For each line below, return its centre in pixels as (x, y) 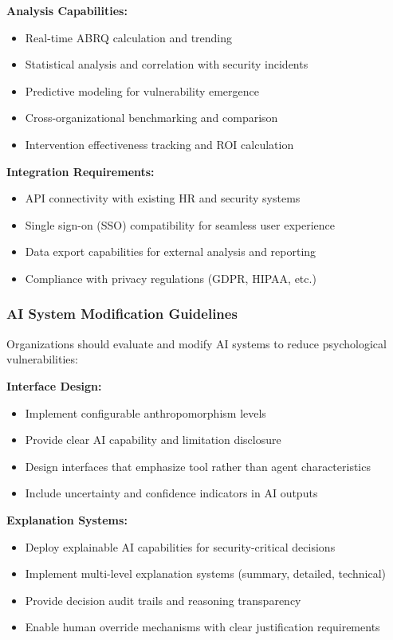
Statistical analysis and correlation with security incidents (167, 64)
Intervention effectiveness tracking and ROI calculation (159, 144)
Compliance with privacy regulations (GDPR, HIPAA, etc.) (171, 278)
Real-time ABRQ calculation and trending (129, 37)
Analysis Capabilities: (67, 10)
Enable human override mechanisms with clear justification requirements (202, 627)
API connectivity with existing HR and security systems (163, 198)
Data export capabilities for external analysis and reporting (171, 251)
